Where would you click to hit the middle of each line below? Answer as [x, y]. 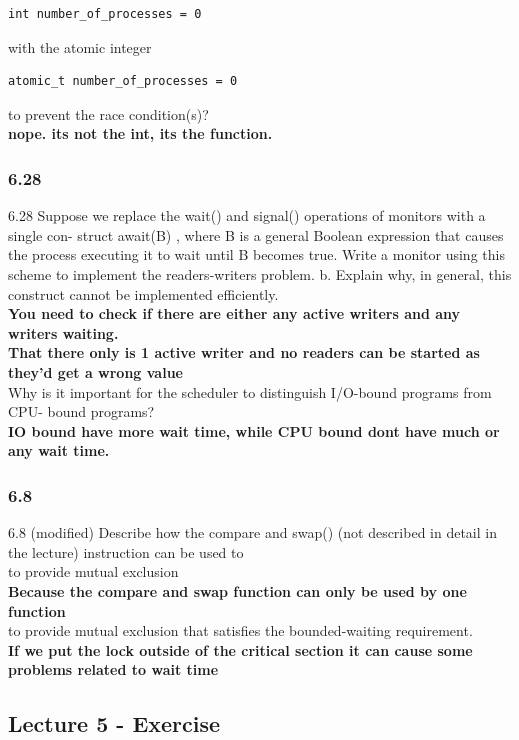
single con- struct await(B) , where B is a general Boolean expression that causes [256, 234]
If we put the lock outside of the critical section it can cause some [240, 649]
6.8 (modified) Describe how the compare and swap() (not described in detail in [252, 532]
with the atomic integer [80, 46]
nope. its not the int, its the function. [140, 133]
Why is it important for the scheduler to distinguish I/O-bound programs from [250, 391]
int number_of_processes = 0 [105, 14]
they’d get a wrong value [95, 371]
